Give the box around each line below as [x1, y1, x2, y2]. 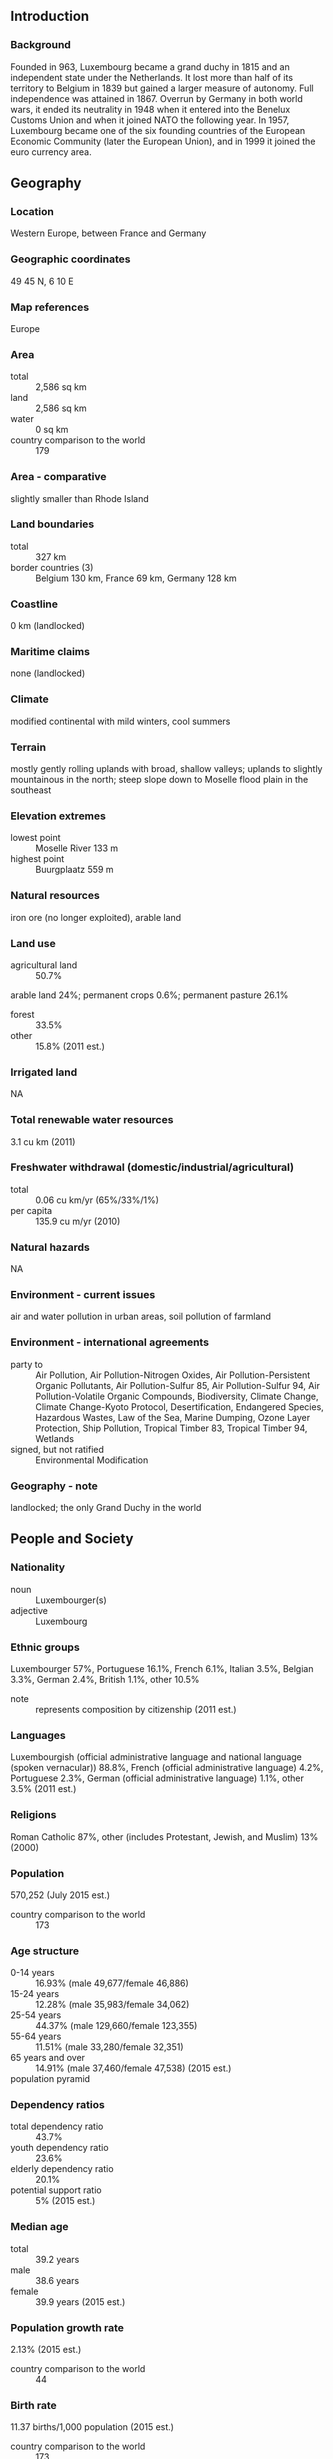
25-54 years [10, 2009, 62, 2021]
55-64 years [10, 2030, 62, 2043]
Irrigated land [10, 1065, 78, 1079]
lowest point [10, 832, 62, 844]
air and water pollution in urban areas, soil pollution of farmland [10, 1310, 272, 1323]
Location [10, 205, 55, 218]
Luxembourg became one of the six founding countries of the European [10, 124, 306, 136]
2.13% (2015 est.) [10, 2344, 82, 2356]
